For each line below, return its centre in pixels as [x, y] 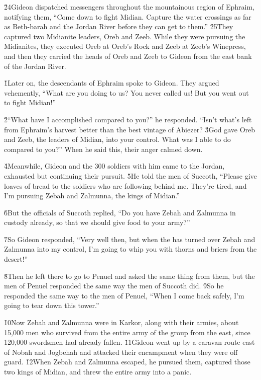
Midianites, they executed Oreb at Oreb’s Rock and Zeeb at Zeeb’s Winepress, [125, 46]
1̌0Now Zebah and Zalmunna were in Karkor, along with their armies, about [121, 322]
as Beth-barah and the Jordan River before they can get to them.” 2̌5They [119, 26]
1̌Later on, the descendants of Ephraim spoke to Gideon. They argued [112, 83]
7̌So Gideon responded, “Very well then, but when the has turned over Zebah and [130, 239]
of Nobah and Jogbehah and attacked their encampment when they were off [121, 352]
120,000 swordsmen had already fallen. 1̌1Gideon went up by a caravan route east [129, 342]
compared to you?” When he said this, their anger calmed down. [103, 149]
